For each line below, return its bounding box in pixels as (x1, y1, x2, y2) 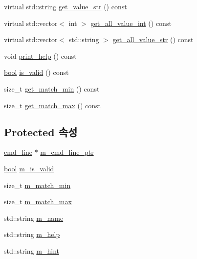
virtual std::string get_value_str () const (4, 1, 127, 11)
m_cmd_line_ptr (40, 147, 94, 157)
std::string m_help (4, 229, 60, 239)
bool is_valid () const (4, 67, 69, 77)
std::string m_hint (4, 245, 60, 256)
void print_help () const (4, 50, 77, 61)
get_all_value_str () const (112, 34, 194, 45)
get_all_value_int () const (90, 18, 172, 28)
